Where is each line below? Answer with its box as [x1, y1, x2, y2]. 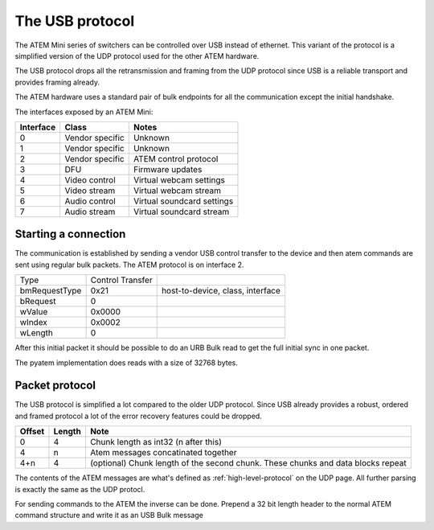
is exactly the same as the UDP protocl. [14, 484, 145, 494]
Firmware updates [133, 163, 203, 175]
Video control [64, 174, 116, 185]
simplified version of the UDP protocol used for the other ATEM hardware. [14, 51, 260, 60]
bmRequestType [19, 286, 82, 297]
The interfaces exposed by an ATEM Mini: [14, 107, 154, 117]
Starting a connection [14, 228, 126, 241]
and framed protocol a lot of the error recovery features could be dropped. [14, 411, 263, 421]
